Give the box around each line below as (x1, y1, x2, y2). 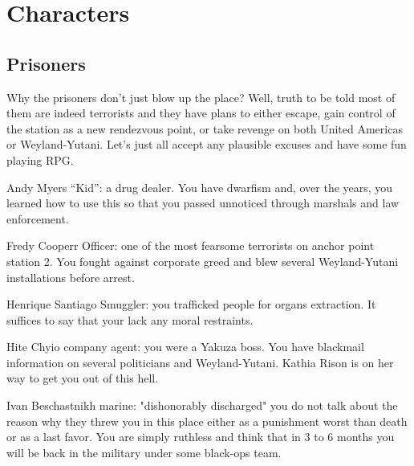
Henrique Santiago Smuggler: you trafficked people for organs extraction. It (6, 296, 376, 313)
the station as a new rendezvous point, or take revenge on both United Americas (6, 120, 403, 137)
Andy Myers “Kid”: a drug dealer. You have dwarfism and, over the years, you (6, 178, 393, 195)
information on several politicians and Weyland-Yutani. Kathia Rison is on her (6, 354, 394, 370)
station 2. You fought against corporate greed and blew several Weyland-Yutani (6, 252, 399, 269)
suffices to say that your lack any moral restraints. (6, 311, 254, 328)
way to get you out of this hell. (6, 370, 159, 386)
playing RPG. (6, 151, 74, 168)
